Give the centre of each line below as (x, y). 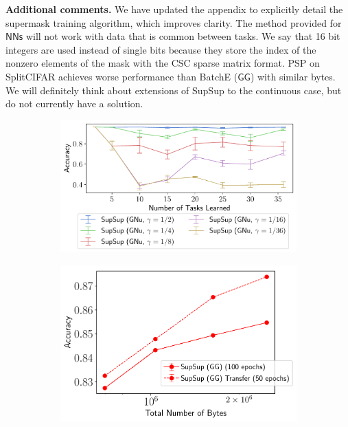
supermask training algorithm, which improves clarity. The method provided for (174, 22)
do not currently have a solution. (74, 103)
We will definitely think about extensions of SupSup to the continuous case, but (174, 90)
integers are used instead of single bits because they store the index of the (161, 49)
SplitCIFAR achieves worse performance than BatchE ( (122, 76)
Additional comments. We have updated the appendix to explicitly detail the (174, 9)
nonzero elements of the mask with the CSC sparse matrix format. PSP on (163, 63)
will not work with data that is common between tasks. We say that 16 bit (183, 36)
